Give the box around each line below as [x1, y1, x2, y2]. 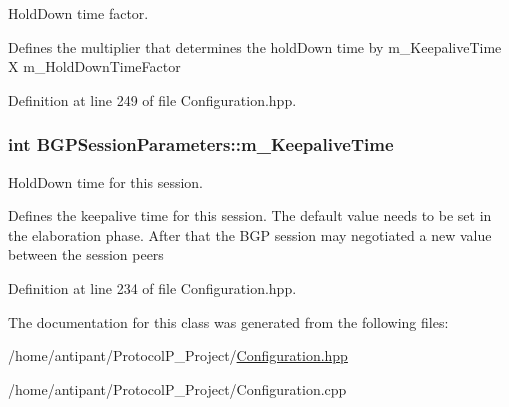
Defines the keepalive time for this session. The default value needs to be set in [8, 205, 492, 226]
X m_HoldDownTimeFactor [8, 56, 181, 77]
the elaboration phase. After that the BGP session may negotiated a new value [8, 224, 492, 245]
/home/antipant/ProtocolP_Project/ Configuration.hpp [8, 345, 348, 366]
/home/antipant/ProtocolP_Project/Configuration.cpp [8, 378, 347, 399]
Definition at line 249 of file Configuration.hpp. [8, 89, 297, 110]
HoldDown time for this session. [8, 171, 203, 192]
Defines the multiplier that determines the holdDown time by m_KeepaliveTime [8, 36, 502, 57]
